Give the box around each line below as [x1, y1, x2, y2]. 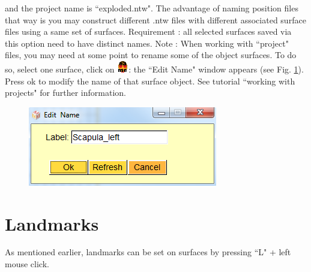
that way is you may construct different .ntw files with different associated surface [5, 13, 306, 26]
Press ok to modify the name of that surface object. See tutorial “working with [5, 74, 295, 87]
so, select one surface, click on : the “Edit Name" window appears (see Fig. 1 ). [5, 62, 304, 75]
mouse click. [5, 258, 49, 270]
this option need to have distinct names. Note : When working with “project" [5, 37, 289, 49]
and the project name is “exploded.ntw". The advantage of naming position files [5, 2, 298, 14]
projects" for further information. [5, 86, 126, 99]
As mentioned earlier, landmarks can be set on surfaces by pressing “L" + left [5, 246, 291, 258]
